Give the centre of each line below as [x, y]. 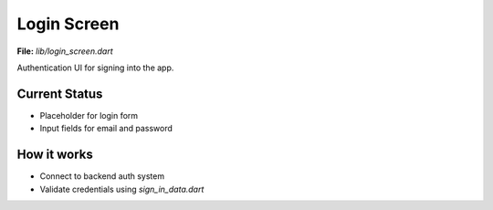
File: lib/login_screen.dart [65, 51]
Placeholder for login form [89, 115]
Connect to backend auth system [102, 176]
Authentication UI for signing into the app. [95, 68]
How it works [55, 155]
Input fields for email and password [106, 129]
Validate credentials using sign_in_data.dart [122, 189]
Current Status [60, 94]
